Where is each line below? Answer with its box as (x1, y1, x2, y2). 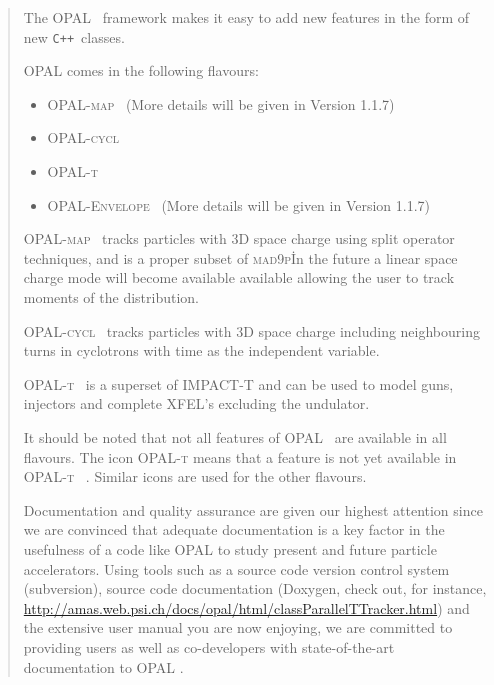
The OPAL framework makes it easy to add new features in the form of (23, 7, 470, 27)
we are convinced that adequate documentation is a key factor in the (23, 519, 445, 540)
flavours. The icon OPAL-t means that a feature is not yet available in (23, 446, 457, 467)
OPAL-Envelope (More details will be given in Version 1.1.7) (47, 194, 431, 215)
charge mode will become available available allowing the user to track (23, 267, 455, 288)
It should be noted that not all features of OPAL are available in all (23, 426, 447, 447)
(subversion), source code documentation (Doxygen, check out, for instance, (23, 578, 487, 599)
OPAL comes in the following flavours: (23, 60, 259, 81)
